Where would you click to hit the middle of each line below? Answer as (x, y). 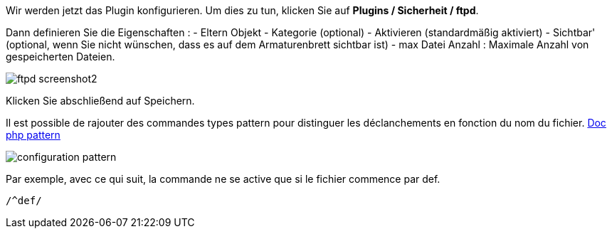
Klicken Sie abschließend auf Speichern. (100, 101)
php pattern (33, 135)
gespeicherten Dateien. (60, 57)
